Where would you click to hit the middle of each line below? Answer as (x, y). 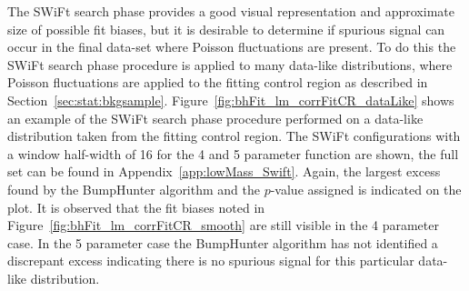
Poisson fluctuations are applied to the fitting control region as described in (218, 82)
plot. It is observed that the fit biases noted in (136, 207)
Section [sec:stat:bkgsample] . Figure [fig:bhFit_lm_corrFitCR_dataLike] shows (231, 100)
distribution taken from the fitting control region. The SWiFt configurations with (234, 136)
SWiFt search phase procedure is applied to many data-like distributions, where (230, 64)
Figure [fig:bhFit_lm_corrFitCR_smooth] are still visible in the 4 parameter (223, 225)
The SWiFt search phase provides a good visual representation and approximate (231, 11)
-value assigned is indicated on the (366, 189)
